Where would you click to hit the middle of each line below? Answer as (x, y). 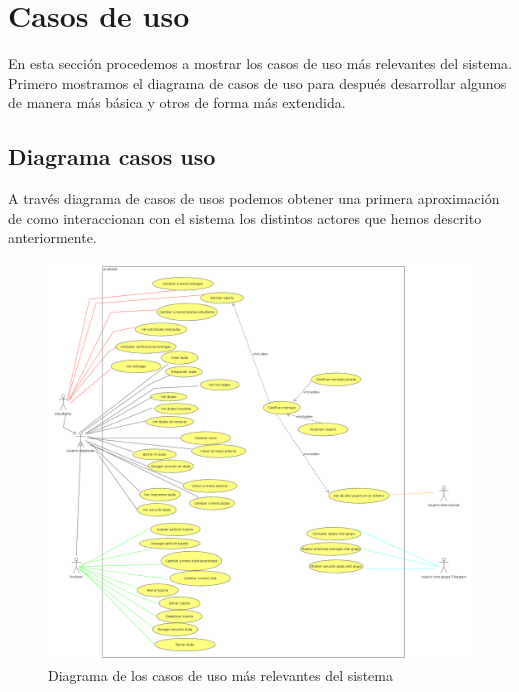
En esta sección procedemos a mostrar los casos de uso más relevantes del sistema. (260, 63)
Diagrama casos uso (112, 156)
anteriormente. (52, 237)
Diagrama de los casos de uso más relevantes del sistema (220, 675)
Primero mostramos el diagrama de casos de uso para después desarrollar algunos (257, 82)
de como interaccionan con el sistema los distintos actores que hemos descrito (245, 217)
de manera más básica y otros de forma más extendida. (177, 102)
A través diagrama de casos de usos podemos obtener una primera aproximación (254, 198)
